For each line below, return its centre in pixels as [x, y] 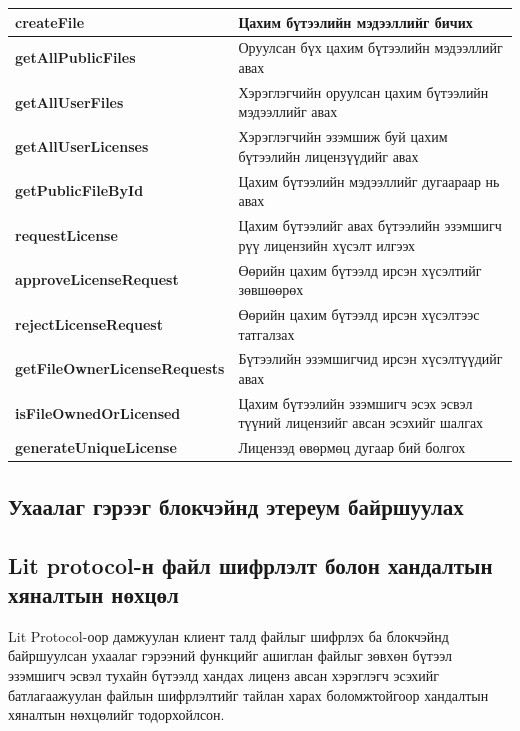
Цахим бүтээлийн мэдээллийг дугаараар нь [369, 180]
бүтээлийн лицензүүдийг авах [328, 155]
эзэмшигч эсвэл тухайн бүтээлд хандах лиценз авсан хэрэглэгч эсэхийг [224, 674]
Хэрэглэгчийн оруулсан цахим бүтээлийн [363, 91]
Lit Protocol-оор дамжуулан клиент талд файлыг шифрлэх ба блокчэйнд [228, 635]
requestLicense [66, 234]
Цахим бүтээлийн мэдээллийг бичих [355, 21]
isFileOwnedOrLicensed [98, 412]
